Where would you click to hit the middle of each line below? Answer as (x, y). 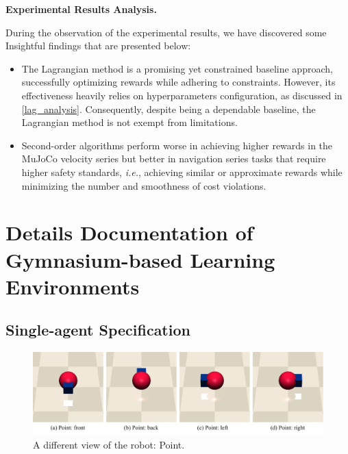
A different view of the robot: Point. (109, 444)
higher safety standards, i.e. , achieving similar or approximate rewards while (182, 172)
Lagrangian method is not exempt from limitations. (129, 122)
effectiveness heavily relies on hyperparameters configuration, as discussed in (182, 95)
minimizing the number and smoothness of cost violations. (144, 185)
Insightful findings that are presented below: (98, 46)
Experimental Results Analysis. (81, 9)
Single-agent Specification (98, 330)
